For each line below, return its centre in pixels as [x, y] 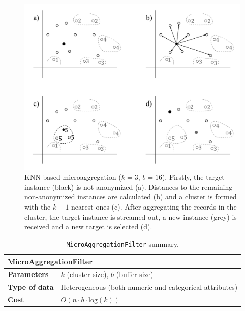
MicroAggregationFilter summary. [122, 243]
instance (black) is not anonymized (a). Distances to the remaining [129, 186]
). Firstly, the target [193, 177]
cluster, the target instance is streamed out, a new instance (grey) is [131, 216]
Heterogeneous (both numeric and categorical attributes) [149, 287]
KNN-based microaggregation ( [73, 177]
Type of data [31, 287]
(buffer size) [135, 274]
